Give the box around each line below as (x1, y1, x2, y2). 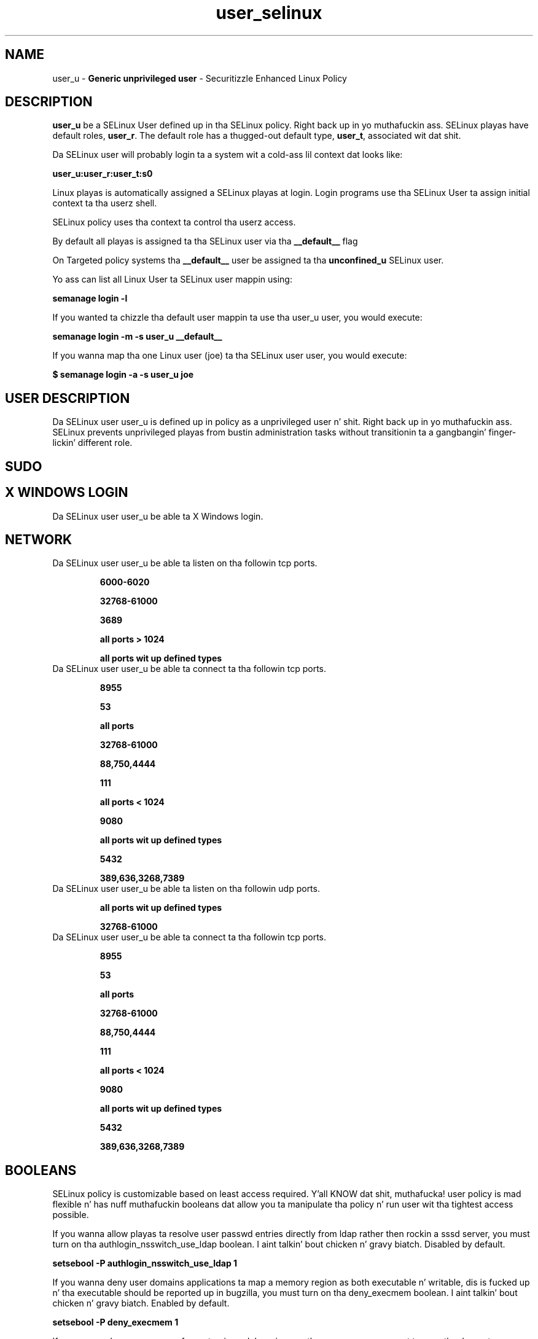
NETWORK (5, 531, 72, 547)
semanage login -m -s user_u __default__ (52, 331, 222, 342)
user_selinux (216, 2, 322, 23)
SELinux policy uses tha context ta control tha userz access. (52, 217, 296, 228)
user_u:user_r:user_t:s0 (52, 168, 153, 179)
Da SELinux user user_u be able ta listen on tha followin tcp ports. (52, 558, 318, 569)
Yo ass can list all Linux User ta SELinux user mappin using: (52, 274, 292, 285)
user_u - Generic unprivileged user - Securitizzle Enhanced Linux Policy (52, 72, 347, 84)
